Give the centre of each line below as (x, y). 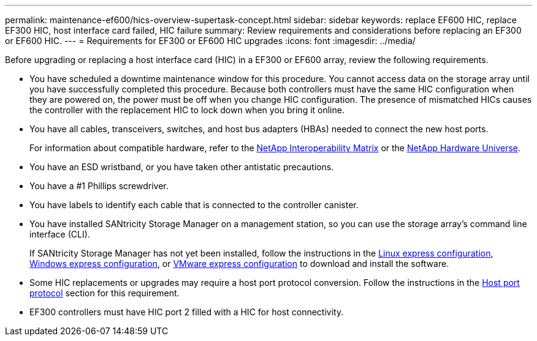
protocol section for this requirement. (105, 293)
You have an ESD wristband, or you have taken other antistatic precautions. (182, 167)
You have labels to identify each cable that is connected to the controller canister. (194, 205)
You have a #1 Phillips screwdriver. (99, 186)
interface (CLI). (60, 234)
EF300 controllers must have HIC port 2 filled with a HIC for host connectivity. (187, 312)
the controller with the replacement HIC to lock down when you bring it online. (187, 110)
